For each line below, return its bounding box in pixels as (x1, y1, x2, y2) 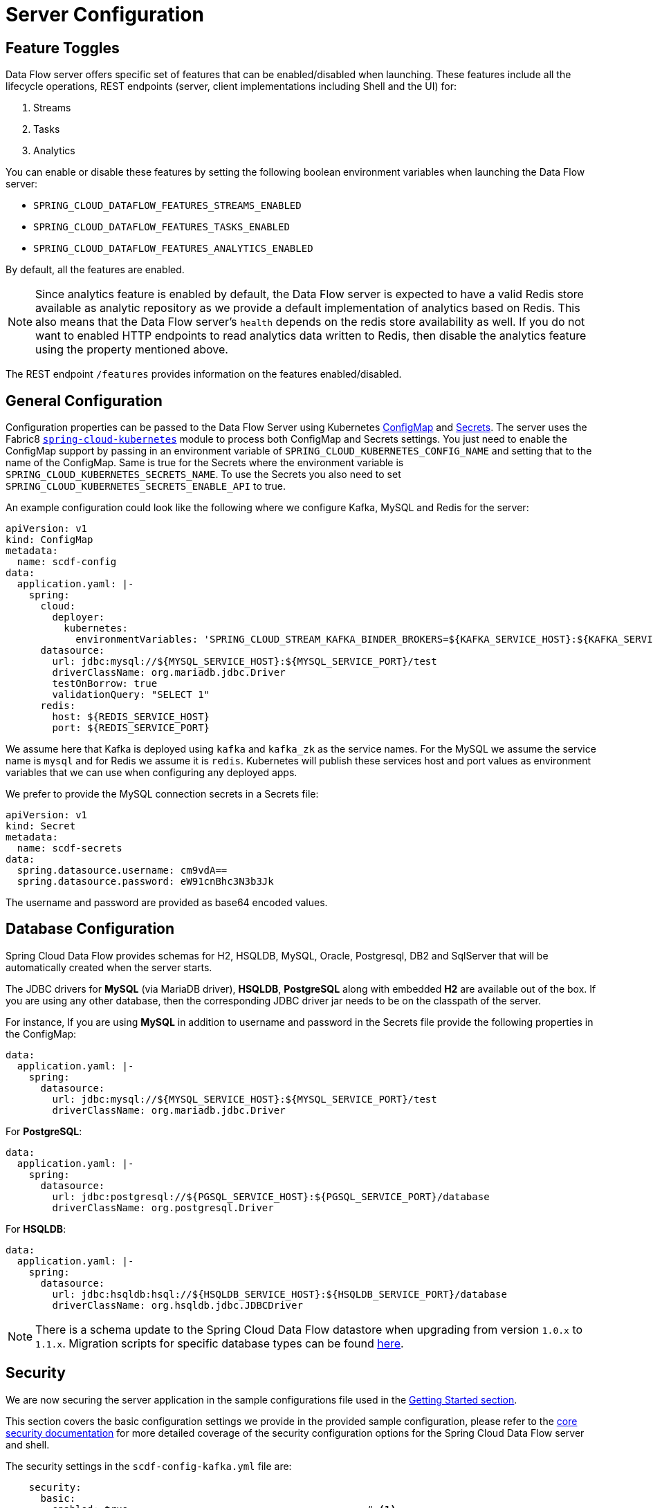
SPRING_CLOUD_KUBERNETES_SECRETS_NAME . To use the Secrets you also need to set (6, 468, 401, 481)
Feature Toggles (6, 39, 120, 57)
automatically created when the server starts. (6, 961, 212, 973)
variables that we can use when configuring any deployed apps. (6, 766, 297, 779)
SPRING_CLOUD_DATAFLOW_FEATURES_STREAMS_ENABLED (33, 200, 302, 212)
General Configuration (6, 392, 163, 410)
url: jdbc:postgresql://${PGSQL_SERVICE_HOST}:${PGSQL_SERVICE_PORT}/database (52, 1190, 490, 1202)
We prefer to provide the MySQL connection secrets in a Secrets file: (6, 788, 319, 800)
